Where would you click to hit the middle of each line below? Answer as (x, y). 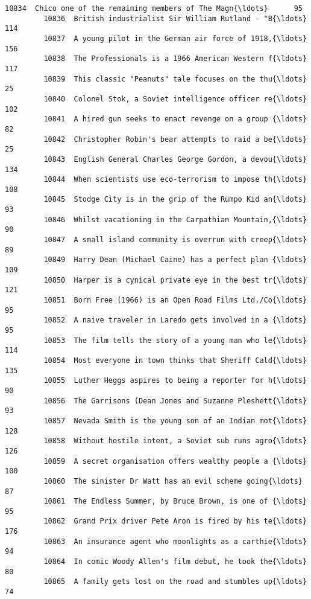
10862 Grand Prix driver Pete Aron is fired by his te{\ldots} (175, 521)
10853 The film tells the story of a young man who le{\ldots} (175, 340)
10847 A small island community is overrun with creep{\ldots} (175, 240)
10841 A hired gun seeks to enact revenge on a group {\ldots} (175, 119)
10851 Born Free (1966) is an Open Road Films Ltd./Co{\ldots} (175, 300)
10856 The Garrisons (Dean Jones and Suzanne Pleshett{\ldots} (175, 401)
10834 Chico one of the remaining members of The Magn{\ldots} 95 (154, 8)
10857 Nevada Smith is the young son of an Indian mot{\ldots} (175, 421)
